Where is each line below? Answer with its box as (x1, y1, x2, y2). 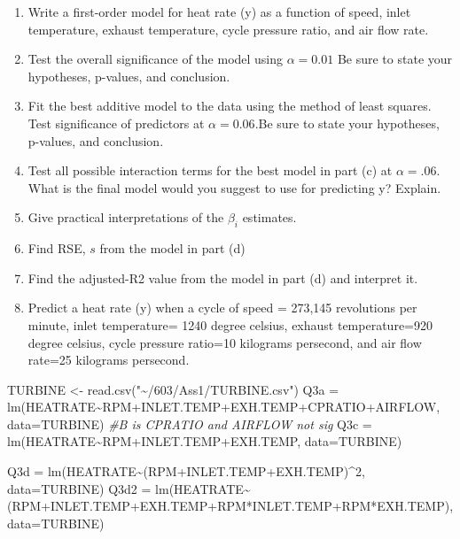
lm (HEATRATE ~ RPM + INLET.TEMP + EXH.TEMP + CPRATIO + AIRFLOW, (7, 397, 441, 416)
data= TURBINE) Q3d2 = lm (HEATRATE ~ (7, 479, 251, 497)
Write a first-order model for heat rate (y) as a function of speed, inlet (27, 3, 411, 20)
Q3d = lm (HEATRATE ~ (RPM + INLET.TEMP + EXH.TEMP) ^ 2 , (7, 462, 365, 481)
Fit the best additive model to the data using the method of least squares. (27, 96, 432, 115)
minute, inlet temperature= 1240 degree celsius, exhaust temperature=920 (27, 315, 433, 334)
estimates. (242, 208, 297, 227)
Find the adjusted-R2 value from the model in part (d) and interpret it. (27, 268, 418, 287)
